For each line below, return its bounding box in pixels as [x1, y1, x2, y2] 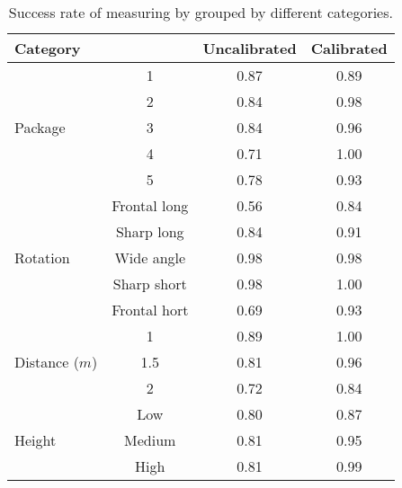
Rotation [14, 247, 70, 268]
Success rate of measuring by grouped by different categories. [8, 2, 393, 22]
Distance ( [14, 351, 79, 372]
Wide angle [114, 247, 186, 268]
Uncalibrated [202, 38, 297, 58]
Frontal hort [112, 299, 189, 320]
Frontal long [112, 195, 189, 216]
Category [14, 38, 81, 58]
